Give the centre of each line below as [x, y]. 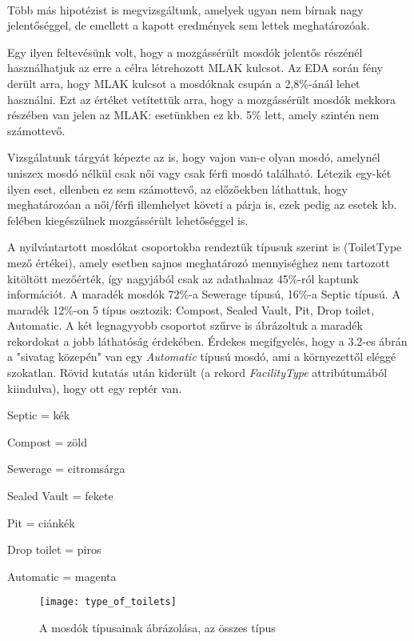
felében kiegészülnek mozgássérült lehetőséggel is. [128, 220]
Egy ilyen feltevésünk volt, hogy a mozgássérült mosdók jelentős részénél [185, 52]
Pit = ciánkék [41, 522]
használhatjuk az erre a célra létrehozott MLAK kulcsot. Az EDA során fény [195, 68]
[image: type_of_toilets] [108, 602]
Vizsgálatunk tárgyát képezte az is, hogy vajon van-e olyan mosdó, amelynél [194, 157]
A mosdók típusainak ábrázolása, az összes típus [157, 628]
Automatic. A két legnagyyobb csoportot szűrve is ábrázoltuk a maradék [185, 325]
